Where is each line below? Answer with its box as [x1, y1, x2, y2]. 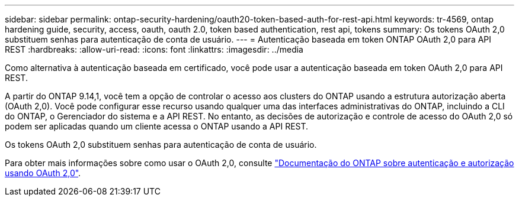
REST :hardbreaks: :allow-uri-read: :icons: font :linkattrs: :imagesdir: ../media [5, 44, 303, 54]
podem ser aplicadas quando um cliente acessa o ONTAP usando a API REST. [5, 121, 309, 131]
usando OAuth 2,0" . [5, 168, 81, 178]
